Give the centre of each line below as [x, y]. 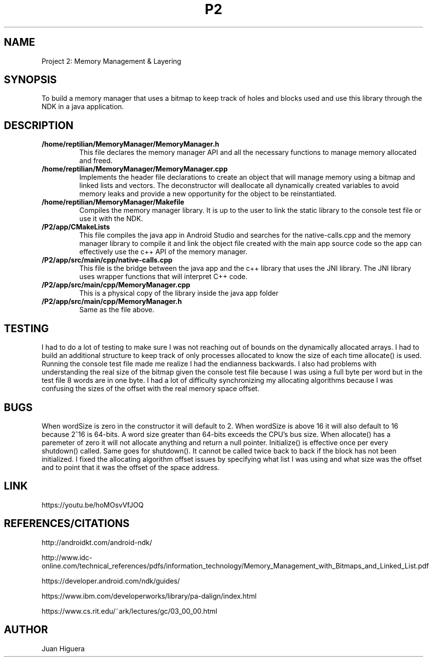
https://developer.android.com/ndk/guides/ [111, 581]
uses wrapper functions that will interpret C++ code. [163, 277]
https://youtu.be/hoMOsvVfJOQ [93, 505]
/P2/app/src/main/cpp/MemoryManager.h [112, 302]
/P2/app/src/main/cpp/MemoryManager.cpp [116, 285]
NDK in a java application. [83, 107]
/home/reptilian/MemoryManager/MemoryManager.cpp [135, 169]
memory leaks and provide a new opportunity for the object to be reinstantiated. [208, 194]
